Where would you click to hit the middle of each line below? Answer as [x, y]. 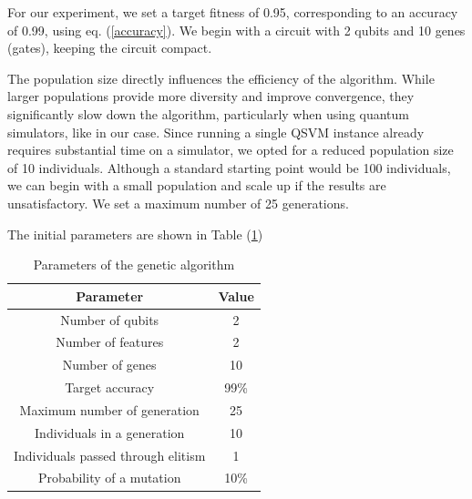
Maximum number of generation [109, 409]
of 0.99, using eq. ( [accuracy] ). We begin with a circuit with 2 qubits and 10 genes [236, 30]
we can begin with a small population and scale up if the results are [197, 185]
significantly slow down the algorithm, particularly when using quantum [209, 113]
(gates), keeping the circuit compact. [110, 48]
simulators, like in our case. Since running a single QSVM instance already [216, 132]
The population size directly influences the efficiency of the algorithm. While [221, 78]
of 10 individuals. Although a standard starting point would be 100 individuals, [229, 167]
